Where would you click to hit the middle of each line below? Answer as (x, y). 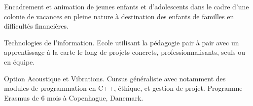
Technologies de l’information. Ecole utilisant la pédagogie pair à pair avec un (122, 42)
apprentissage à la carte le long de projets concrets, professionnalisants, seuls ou (125, 52)
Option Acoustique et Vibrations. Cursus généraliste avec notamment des (115, 78)
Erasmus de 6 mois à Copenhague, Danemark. (74, 97)
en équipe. (19, 61)
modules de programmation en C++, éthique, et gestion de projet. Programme (123, 88)
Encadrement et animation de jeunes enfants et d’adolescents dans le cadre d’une (126, 6)
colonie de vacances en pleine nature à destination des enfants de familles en (119, 16)
